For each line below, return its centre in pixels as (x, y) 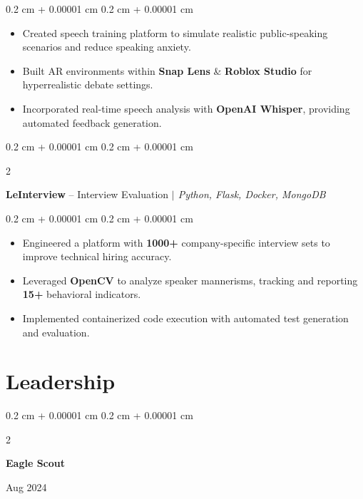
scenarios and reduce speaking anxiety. (107, 47)
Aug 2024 (26, 487)
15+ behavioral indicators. (82, 294)
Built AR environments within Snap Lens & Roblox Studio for (167, 70)
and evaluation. (56, 332)
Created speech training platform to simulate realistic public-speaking (175, 32)
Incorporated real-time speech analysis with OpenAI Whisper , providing (186, 108)
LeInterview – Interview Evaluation (87, 194)
